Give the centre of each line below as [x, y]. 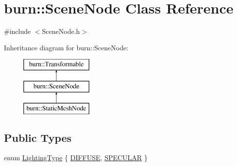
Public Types [38, 137]
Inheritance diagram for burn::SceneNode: [66, 47]
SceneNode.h [61, 31]
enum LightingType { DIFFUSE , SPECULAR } [76, 158]
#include [17, 31]
